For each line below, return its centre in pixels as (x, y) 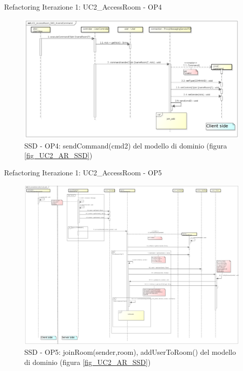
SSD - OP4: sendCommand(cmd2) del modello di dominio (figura (126, 145)
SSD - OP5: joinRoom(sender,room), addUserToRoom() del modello (130, 352)
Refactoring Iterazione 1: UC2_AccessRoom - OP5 (83, 172)
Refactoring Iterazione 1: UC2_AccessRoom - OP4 (83, 7)
